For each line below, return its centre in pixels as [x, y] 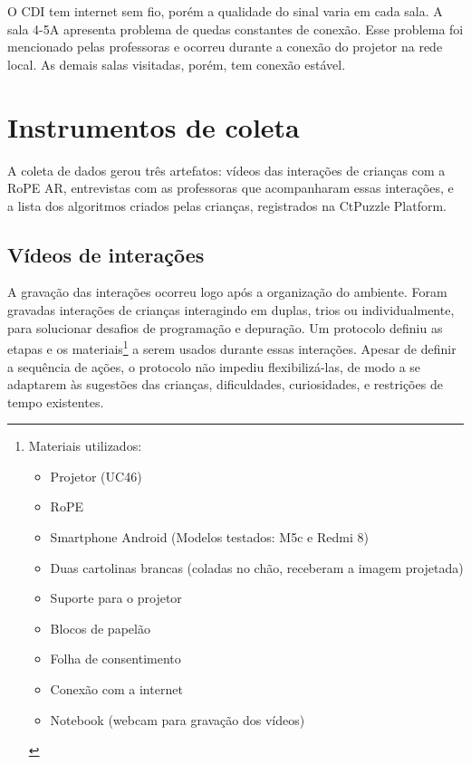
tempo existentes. [56, 401]
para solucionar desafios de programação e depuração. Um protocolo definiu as [225, 327]
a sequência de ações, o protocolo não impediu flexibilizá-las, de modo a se [214, 366]
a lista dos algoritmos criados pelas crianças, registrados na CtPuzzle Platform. [227, 205]
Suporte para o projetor [116, 598]
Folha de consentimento [115, 659]
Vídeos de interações [106, 254]
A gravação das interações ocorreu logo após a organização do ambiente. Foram [227, 292]
